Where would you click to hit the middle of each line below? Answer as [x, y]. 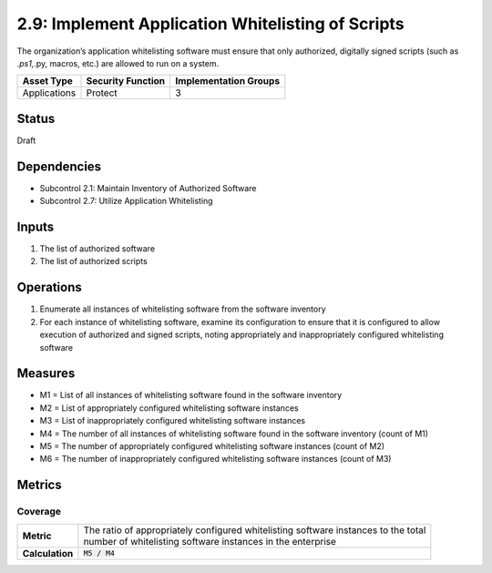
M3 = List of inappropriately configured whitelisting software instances [172, 421]
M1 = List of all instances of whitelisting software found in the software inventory [191, 395]
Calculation [48, 553]
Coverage [39, 512]
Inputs [36, 226]
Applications [49, 93]
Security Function [126, 81]
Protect [102, 93]
